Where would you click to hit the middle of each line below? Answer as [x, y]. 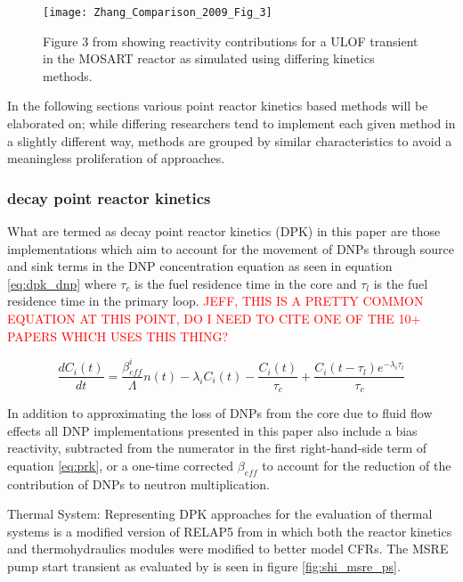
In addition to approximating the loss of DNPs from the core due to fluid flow [220, 412]
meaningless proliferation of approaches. [116, 158]
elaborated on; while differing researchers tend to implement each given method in [231, 123]
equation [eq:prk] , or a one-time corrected [121, 465]
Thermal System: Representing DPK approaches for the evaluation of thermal [220, 514]
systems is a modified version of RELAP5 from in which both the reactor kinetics [230, 531]
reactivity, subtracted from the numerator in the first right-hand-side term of [217, 448]
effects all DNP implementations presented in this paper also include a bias [212, 430]
